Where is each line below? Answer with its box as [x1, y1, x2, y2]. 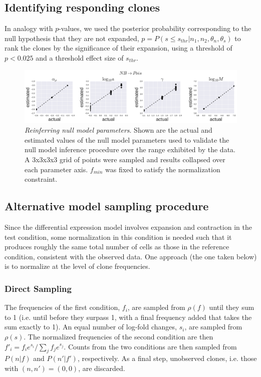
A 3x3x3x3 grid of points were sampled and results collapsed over [25, 154, 225, 164]
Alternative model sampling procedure [5, 198, 209, 214]
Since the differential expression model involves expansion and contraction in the [5, 221, 252, 232]
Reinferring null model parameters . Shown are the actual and [25, 125, 212, 135]
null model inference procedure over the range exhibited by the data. [25, 144, 235, 155]
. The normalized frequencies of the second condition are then [24, 331, 213, 341]
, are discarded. [78, 362, 125, 373]
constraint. [25, 174, 58, 184]
